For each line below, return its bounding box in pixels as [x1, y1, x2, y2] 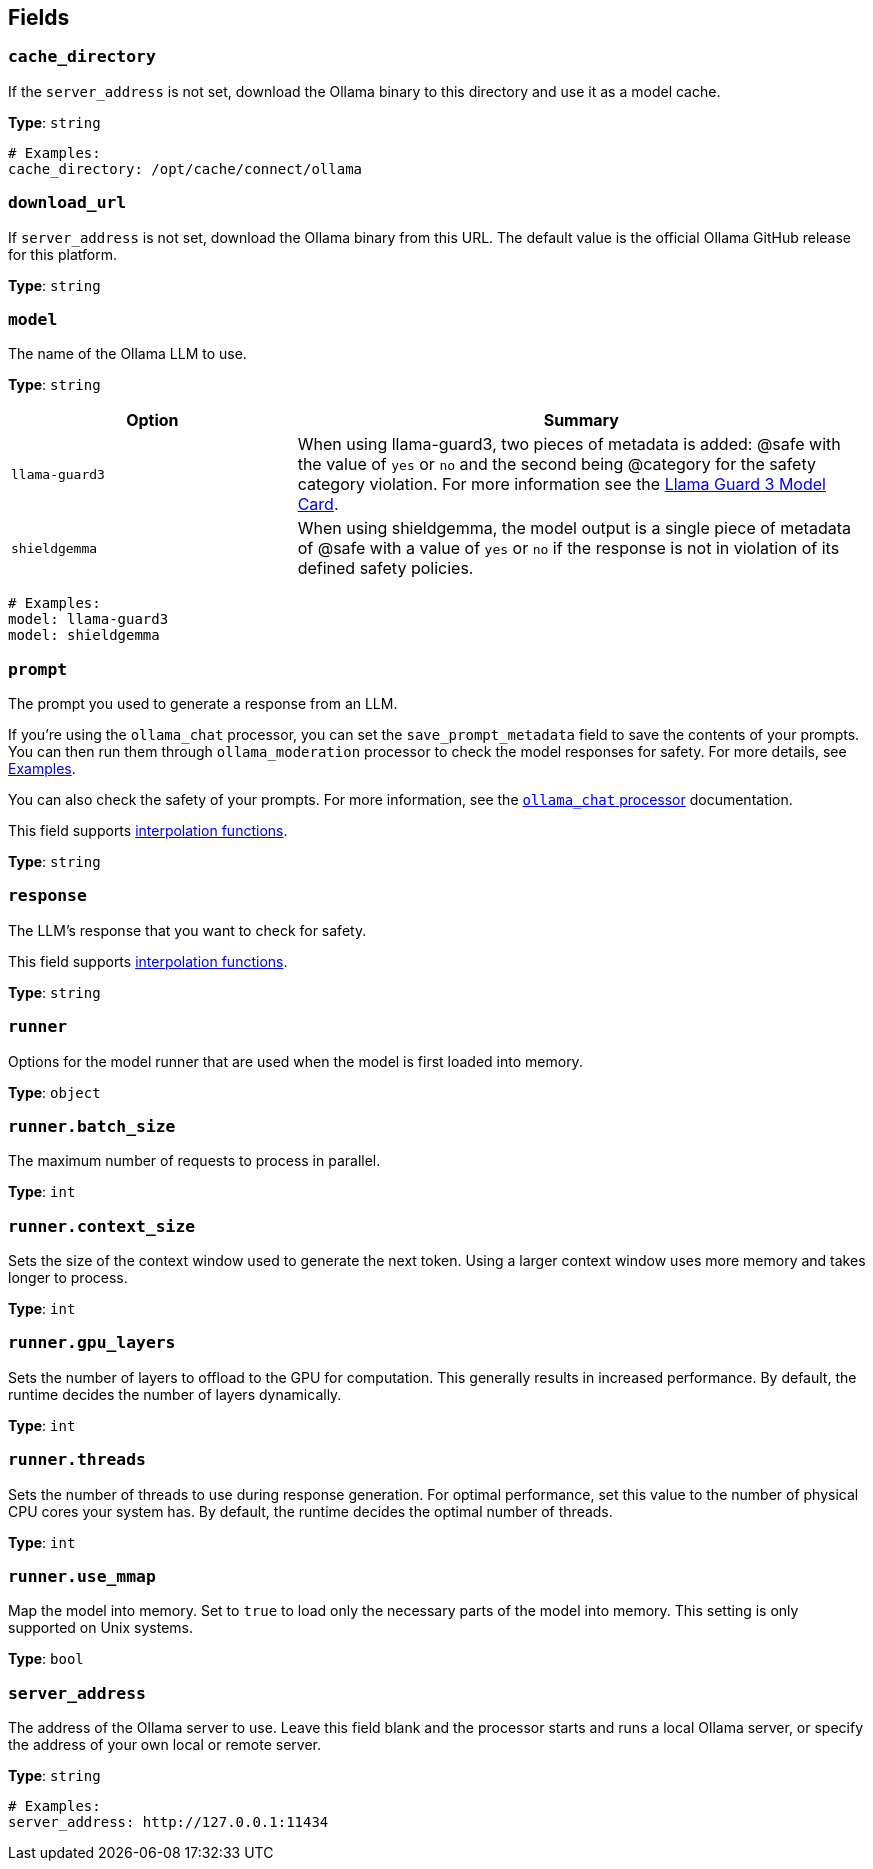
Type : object [8, 1083, 101, 1101]
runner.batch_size [8, 1116, 176, 1136]
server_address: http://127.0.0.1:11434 [8, 1814, 329, 1831]
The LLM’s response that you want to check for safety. [8, 921, 367, 939]
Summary [543, 410, 619, 431]
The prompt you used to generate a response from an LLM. [8, 695, 398, 713]
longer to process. [8, 1269, 128, 1287]
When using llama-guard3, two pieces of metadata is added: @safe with [297, 434, 841, 455]
